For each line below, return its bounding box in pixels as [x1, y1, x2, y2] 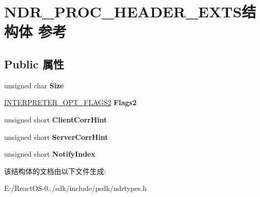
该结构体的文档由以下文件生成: [4, 165, 106, 176]
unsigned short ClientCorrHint [4, 114, 107, 125]
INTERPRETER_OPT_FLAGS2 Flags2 [4, 97, 137, 108]
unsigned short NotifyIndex [4, 149, 95, 159]
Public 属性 [4, 56, 64, 71]
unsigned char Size [4, 80, 64, 90]
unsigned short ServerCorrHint [4, 131, 109, 142]
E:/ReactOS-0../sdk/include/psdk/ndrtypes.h [4, 183, 147, 193]
